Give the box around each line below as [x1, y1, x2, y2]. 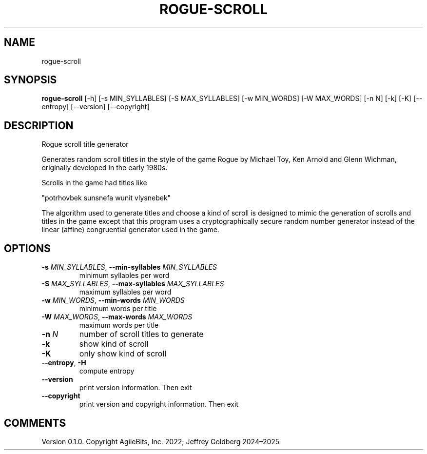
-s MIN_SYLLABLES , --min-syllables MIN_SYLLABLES [41, 263, 217, 272]
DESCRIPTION [4, 119, 74, 132]
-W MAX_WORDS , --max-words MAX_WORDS [41, 313, 193, 321]
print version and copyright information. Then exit [79, 400, 238, 409]
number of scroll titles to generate [79, 329, 204, 339]
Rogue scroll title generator [41, 140, 129, 149]
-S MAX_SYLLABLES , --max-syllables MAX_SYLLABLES [41, 279, 224, 288]
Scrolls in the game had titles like [41, 178, 147, 187]
